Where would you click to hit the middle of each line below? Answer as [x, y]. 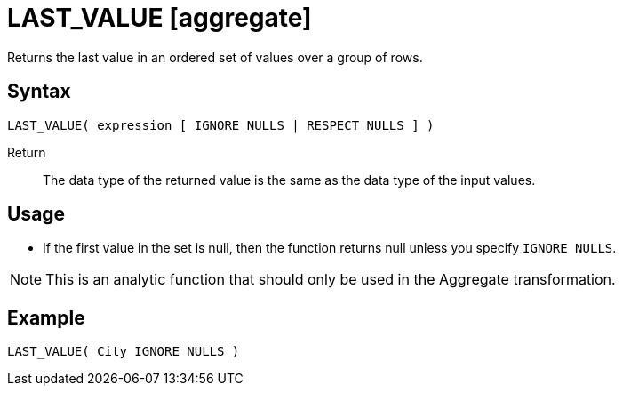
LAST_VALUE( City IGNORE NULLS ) [124, 352]
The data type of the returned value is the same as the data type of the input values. [289, 180]
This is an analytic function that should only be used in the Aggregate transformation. [331, 280]
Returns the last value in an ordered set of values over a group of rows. [215, 57]
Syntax [39, 92]
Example [46, 317]
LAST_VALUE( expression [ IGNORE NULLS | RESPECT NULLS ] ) [221, 125]
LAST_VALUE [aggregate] [160, 18]
